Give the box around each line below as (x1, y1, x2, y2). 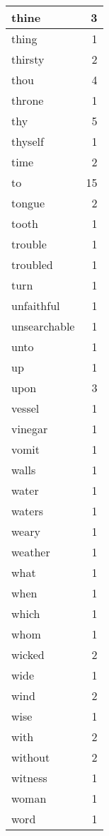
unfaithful (11, 297, 60, 314)
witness (11, 769, 47, 786)
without (11, 749, 50, 765)
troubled (11, 256, 53, 273)
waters (11, 503, 44, 519)
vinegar (11, 420, 48, 437)
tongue (11, 195, 45, 211)
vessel (11, 400, 40, 416)
